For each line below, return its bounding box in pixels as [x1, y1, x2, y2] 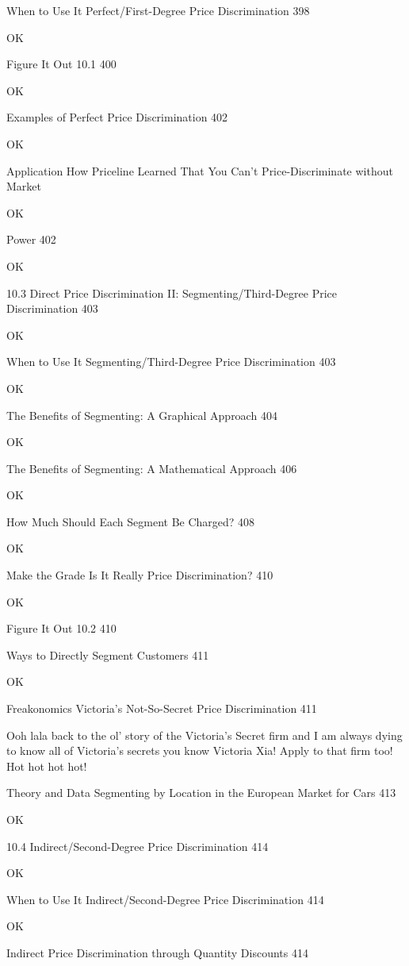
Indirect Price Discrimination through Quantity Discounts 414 [6, 944, 308, 960]
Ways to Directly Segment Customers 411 [6, 646, 209, 663]
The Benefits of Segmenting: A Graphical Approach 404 [6, 406, 277, 423]
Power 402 [6, 231, 56, 248]
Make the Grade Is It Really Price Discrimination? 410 [6, 567, 273, 583]
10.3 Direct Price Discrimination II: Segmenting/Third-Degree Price [6, 284, 338, 301]
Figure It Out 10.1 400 [6, 56, 117, 72]
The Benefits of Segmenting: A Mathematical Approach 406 [6, 460, 297, 476]
